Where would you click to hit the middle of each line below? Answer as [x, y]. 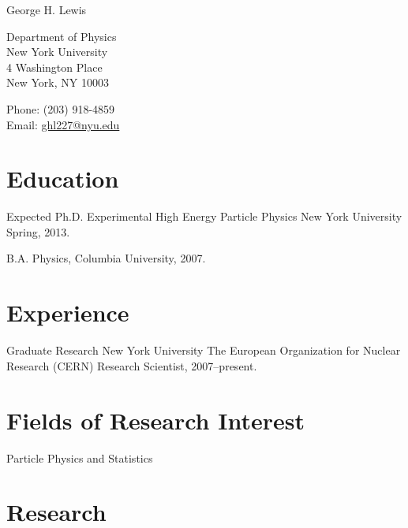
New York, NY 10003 [58, 82]
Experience [68, 312]
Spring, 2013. [38, 231]
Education [63, 178]
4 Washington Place [54, 67]
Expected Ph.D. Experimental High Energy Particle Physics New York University [204, 216]
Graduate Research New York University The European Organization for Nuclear [204, 350]
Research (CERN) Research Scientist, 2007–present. [132, 365]
